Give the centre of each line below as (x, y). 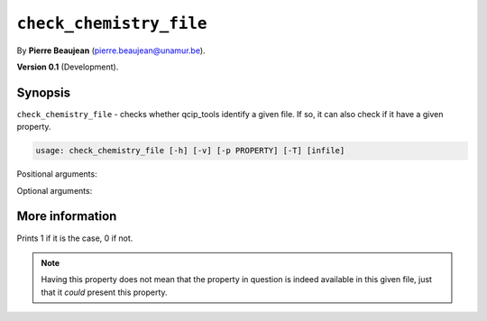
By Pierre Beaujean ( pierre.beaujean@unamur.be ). (111, 50)
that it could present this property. (104, 292)
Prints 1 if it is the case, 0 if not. (75, 238)
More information (67, 216)
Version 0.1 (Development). (68, 67)
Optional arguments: (55, 190)
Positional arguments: (57, 174)
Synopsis (44, 92)
